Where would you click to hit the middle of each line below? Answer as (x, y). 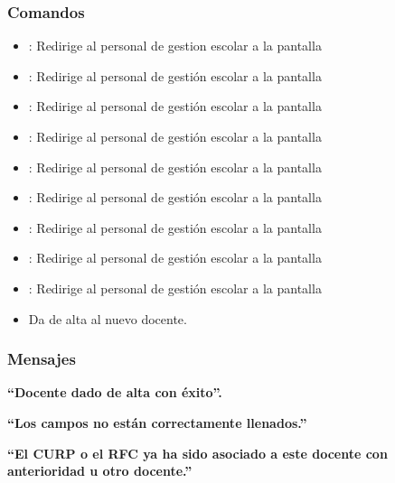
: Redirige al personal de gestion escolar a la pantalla (175, 46)
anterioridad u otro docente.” (100, 471)
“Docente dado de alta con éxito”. (115, 392)
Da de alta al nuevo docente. (108, 318)
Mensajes (42, 359)
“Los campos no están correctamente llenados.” (157, 422)
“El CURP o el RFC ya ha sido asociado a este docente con (197, 453)
